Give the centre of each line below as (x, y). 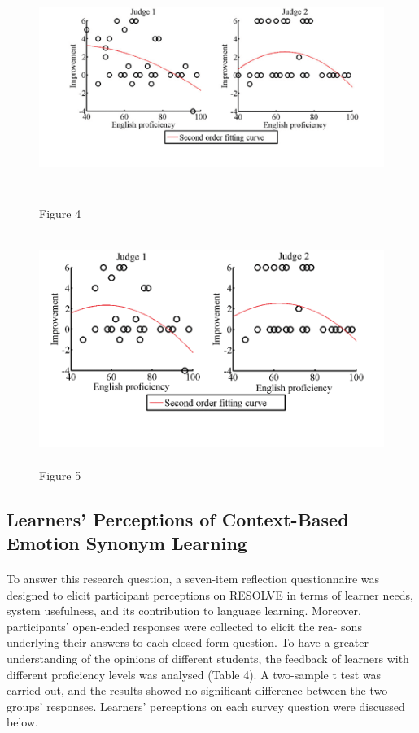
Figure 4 (60, 214)
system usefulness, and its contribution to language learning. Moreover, (184, 611)
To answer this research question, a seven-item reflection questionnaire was (193, 579)
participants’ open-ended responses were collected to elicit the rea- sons (184, 626)
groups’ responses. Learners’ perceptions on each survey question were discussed (206, 706)
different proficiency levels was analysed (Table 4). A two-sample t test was (194, 674)
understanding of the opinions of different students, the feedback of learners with (208, 659)
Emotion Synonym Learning (127, 543)
